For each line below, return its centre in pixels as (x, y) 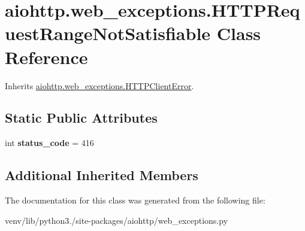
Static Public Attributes (81, 118)
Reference (46, 57)
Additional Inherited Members (102, 175)
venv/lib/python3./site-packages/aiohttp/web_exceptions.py (117, 220)
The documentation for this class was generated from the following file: (135, 200)
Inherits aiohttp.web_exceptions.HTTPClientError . (99, 85)
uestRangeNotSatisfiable (108, 33)
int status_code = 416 (49, 143)
